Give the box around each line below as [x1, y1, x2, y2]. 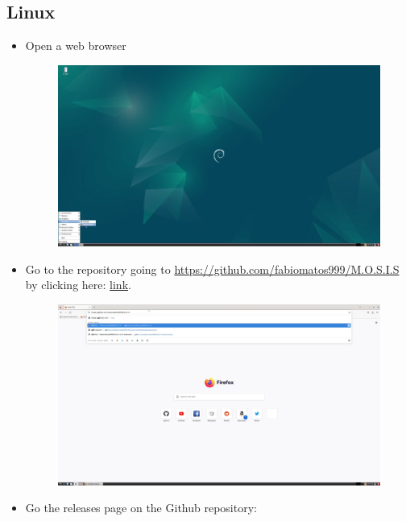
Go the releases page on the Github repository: [25, 499, 257, 516]
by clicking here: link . [25, 276, 131, 293]
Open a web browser [25, 37, 126, 54]
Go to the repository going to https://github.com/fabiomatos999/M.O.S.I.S [25, 260, 400, 277]
